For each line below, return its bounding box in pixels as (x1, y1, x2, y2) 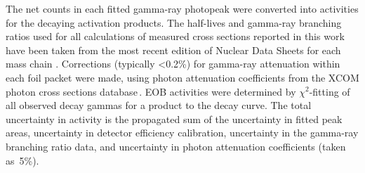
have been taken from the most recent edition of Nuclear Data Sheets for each (6, 42, 341, 57)
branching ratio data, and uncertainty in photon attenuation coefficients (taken (6, 139, 346, 153)
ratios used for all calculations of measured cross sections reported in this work (6, 29, 345, 44)
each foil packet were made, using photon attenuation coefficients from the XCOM (6, 70, 359, 84)
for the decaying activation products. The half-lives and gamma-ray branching (6, 15, 342, 30)
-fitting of (309, 84, 350, 98)
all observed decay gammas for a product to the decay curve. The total (6, 98, 312, 113)
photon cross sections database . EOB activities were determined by (6, 84, 296, 98)
